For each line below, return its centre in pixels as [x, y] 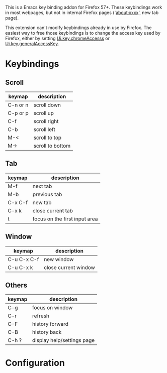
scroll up [44, 113]
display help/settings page [63, 340]
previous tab [47, 194]
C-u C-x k [20, 267]
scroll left [44, 129]
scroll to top [48, 138]
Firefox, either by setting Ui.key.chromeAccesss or [57, 38]
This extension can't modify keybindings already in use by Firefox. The [78, 28]
